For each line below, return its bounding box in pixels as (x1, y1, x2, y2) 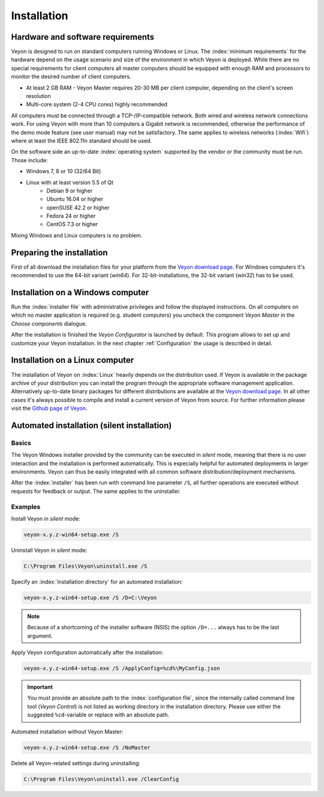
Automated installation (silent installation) (11, 420, 172, 430)
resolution (26, 93, 51, 100)
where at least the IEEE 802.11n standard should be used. (11, 137, 152, 144)
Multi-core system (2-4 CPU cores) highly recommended (26, 101, 168, 108)
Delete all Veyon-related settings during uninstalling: (11, 759, 140, 766)
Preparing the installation (11, 247, 108, 258)
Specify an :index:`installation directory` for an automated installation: (11, 578, 183, 585)
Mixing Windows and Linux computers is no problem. (11, 231, 143, 239)
